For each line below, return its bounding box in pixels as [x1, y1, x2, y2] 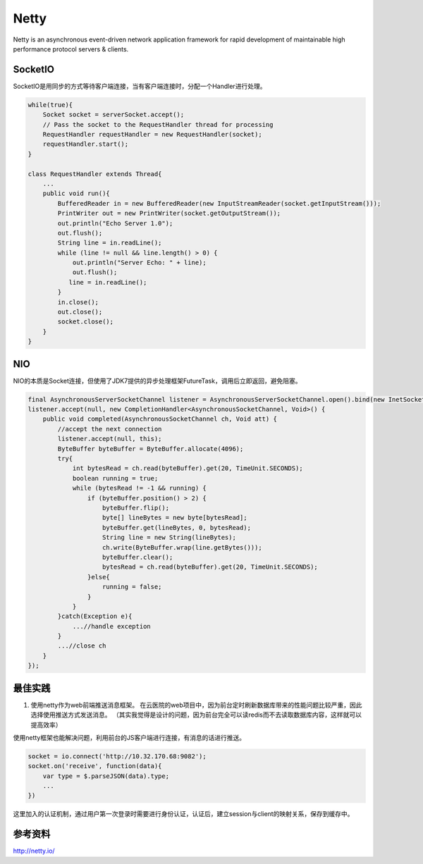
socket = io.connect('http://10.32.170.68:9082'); [27, 752, 207, 760]
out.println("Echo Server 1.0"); [57, 219, 173, 227]
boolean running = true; [72, 474, 159, 482]
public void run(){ [42, 190, 111, 197]
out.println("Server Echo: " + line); [72, 259, 207, 267]
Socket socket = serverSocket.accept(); [42, 111, 185, 119]
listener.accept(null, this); [57, 435, 162, 443]
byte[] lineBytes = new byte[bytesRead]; [102, 514, 247, 522]
